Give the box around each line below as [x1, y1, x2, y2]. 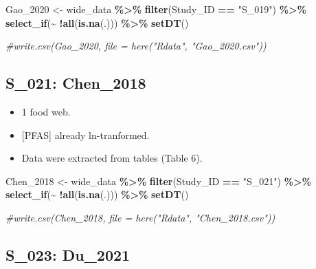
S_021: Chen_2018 [5, 72, 146, 94]
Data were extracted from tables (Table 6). [21, 151, 203, 165]
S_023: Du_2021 [5, 244, 131, 265]
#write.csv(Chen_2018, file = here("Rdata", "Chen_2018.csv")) [5, 210, 275, 224]
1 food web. [21, 104, 71, 118]
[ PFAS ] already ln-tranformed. [21, 127, 150, 142]
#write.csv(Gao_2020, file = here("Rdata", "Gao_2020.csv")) [5, 39, 267, 53]
